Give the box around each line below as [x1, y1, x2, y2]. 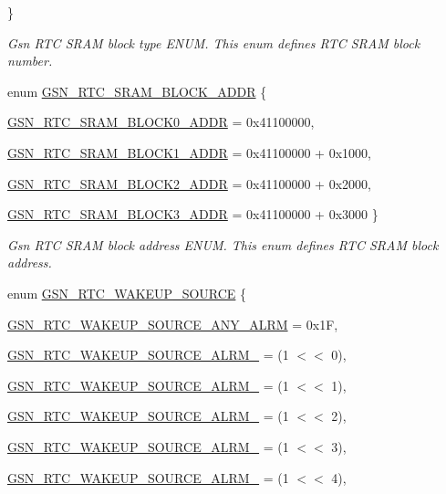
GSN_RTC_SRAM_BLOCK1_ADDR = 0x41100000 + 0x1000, [7, 142, 371, 162]
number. [7, 51, 53, 70]
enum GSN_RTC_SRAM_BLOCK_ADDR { [7, 81, 267, 100]
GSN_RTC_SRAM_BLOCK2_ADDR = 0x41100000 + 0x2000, [7, 173, 371, 193]
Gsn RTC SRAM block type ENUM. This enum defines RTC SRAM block [7, 33, 420, 52]
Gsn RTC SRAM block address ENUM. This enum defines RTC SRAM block [7, 235, 439, 254]
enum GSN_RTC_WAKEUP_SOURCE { [7, 283, 247, 302]
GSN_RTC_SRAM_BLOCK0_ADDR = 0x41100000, [7, 112, 315, 131]
